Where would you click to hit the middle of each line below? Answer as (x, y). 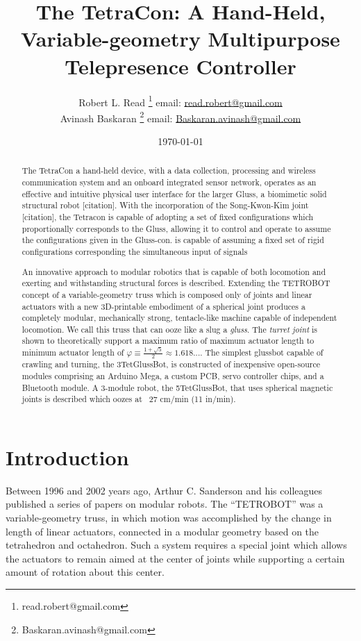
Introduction (67, 457)
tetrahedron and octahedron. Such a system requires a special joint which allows (176, 545)
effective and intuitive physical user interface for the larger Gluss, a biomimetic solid (174, 193)
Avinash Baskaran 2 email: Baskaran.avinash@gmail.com (180, 117)
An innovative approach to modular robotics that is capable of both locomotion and (174, 271)
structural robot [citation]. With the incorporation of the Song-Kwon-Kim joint (165, 205)
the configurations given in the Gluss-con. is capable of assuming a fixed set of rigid (173, 240)
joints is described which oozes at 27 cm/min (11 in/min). (129, 399)
